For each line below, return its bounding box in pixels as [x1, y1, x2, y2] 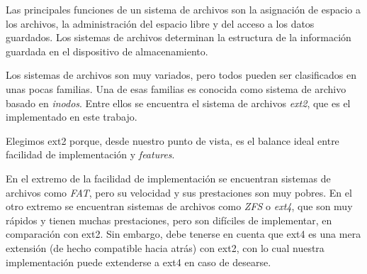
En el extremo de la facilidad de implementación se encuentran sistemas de [6, 170, 331, 185]
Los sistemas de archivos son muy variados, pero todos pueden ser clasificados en [6, 67, 357, 82]
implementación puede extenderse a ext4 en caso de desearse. [6, 254, 271, 269]
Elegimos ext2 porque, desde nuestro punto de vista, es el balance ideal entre [6, 133, 339, 148]
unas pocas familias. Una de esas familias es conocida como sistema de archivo [6, 81, 346, 96]
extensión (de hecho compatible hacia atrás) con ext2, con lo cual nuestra [6, 240, 324, 255]
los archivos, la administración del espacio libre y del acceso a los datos [6, 16, 315, 31]
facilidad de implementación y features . [6, 147, 175, 162]
